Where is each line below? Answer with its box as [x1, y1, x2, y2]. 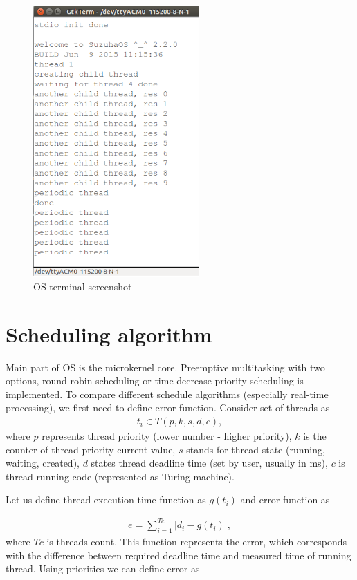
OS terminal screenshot [33, 279, 132, 293]
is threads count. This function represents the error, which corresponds [46, 534, 347, 549]
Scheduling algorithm [6, 319, 212, 348]
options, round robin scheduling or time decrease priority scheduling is [6, 373, 304, 388]
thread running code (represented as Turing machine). [6, 469, 235, 483]
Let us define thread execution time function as [6, 492, 206, 507]
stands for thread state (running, [186, 442, 325, 456]
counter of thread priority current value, [6, 442, 176, 456]
